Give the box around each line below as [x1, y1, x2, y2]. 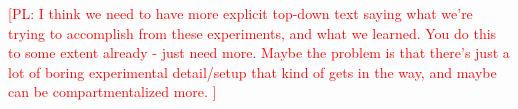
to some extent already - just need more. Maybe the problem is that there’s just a [8, 42, 510, 63]
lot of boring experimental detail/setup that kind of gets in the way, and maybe [8, 61, 497, 82]
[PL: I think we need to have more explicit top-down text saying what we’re [8, 3, 473, 23]
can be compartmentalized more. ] [8, 81, 217, 102]
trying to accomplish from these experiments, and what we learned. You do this [8, 22, 497, 43]
